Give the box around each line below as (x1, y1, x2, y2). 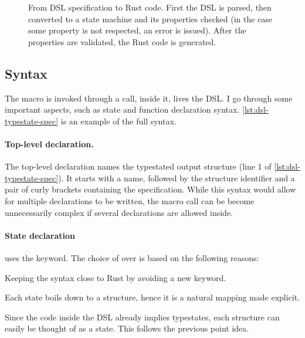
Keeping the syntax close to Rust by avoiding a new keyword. (5, 271, 226, 283)
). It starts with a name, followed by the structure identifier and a (58, 171, 295, 184)
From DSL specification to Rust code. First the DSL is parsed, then (28, 1, 272, 13)
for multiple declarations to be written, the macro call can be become (5, 194, 255, 207)
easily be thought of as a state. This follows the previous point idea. (5, 322, 249, 334)
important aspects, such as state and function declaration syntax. (5, 103, 240, 116)
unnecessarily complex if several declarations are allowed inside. (5, 206, 233, 218)
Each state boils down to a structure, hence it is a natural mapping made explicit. (5, 291, 300, 303)
